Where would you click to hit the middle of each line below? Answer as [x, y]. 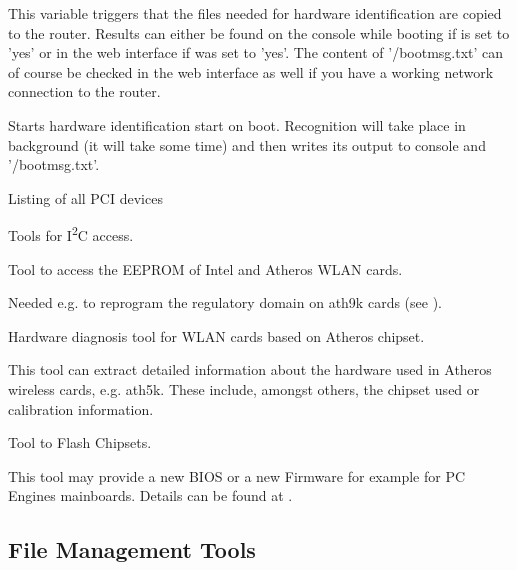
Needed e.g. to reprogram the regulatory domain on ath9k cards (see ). [225, 302]
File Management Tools [132, 549]
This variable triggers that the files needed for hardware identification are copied [255, 13]
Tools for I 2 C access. [71, 233]
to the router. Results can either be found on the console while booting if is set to [259, 32]
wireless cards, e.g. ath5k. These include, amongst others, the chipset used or [244, 388]
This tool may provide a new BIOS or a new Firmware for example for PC [237, 475]
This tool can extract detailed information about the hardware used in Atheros [250, 369]
